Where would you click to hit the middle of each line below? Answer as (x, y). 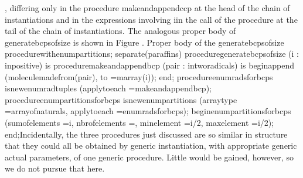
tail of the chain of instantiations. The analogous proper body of (120, 31)
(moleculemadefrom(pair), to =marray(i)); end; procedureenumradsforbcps (139, 76)
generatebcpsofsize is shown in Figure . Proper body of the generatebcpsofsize (144, 42)
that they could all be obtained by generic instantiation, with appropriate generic (151, 146)
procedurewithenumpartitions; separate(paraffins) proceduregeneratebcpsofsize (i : (152, 54)
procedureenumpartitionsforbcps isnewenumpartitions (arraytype (121, 99)
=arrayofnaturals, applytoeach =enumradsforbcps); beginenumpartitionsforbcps (148, 111)
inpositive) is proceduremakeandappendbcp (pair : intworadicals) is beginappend (150, 65)
